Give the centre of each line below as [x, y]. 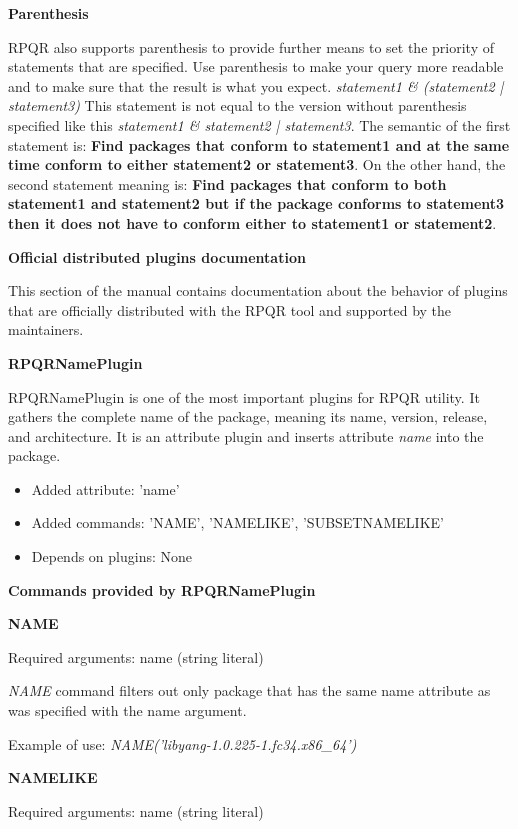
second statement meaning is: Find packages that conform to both [227, 183]
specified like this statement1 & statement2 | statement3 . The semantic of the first [259, 124]
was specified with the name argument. [127, 710]
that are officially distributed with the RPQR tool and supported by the [230, 309]
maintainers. [46, 329]
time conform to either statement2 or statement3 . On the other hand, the [257, 164]
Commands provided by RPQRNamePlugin [162, 589]
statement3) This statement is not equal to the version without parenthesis [237, 105]
